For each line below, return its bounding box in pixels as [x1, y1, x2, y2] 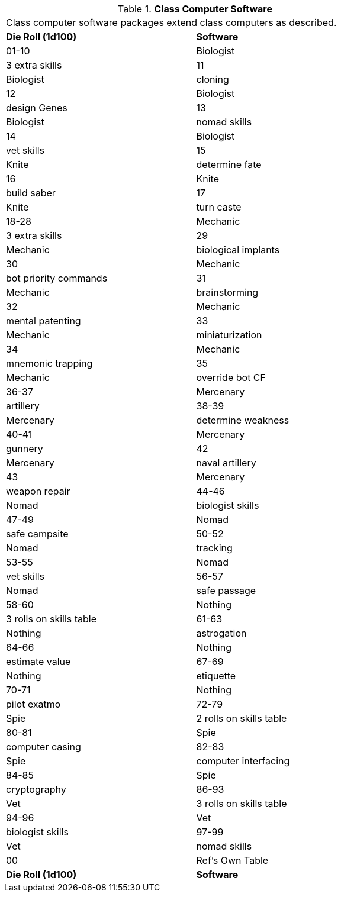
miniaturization [196, 329, 262, 341]
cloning [196, 73, 229, 85]
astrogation [196, 627, 247, 639]
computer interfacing [196, 755, 290, 767]
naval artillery [196, 457, 256, 469]
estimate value [6, 656, 71, 667]
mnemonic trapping [6, 357, 93, 369]
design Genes [6, 102, 67, 114]
